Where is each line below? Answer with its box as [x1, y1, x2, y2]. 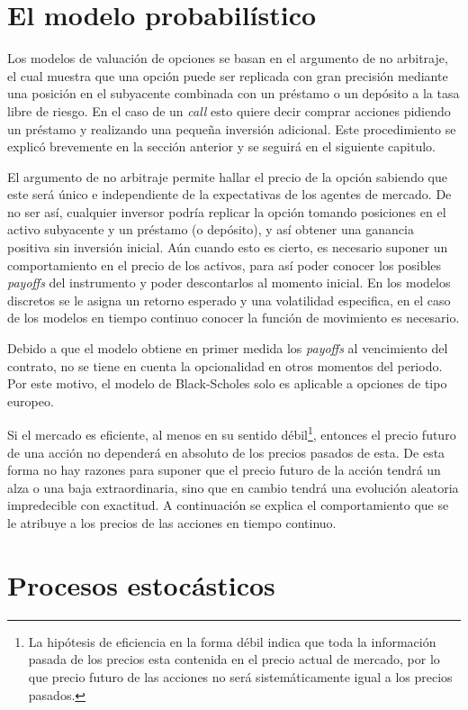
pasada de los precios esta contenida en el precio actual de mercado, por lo [28, 650, 440, 669]
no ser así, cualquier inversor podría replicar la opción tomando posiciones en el [7, 202, 446, 221]
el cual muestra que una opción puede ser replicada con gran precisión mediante [7, 66, 448, 85]
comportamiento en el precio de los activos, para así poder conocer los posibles [7, 255, 442, 274]
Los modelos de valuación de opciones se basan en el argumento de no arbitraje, [7, 49, 448, 68]
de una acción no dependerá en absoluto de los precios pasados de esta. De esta [7, 442, 445, 461]
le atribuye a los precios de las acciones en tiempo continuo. [7, 514, 337, 532]
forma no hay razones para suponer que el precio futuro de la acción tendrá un [7, 460, 441, 479]
